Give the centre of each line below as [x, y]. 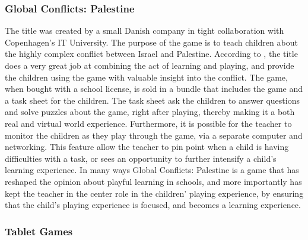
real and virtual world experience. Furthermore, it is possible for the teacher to [148, 123]
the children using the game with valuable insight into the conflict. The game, [146, 77]
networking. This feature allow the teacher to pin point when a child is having [147, 147]
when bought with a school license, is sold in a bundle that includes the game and [154, 89]
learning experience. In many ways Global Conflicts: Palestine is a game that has [152, 170]
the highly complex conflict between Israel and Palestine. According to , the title [151, 54]
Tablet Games [39, 231]
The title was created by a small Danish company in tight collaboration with [145, 31]
